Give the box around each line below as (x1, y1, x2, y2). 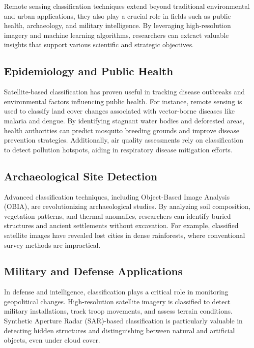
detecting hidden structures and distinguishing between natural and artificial (4, 325, 235, 335)
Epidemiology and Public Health (4, 63, 173, 79)
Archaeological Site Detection (4, 168, 158, 183)
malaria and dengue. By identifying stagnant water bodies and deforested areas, (4, 115, 245, 125)
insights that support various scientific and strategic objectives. (4, 39, 194, 50)
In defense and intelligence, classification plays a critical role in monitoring (4, 287, 228, 297)
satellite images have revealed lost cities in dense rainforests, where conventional (4, 230, 245, 240)
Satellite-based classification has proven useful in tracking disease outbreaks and (4, 87, 245, 97)
